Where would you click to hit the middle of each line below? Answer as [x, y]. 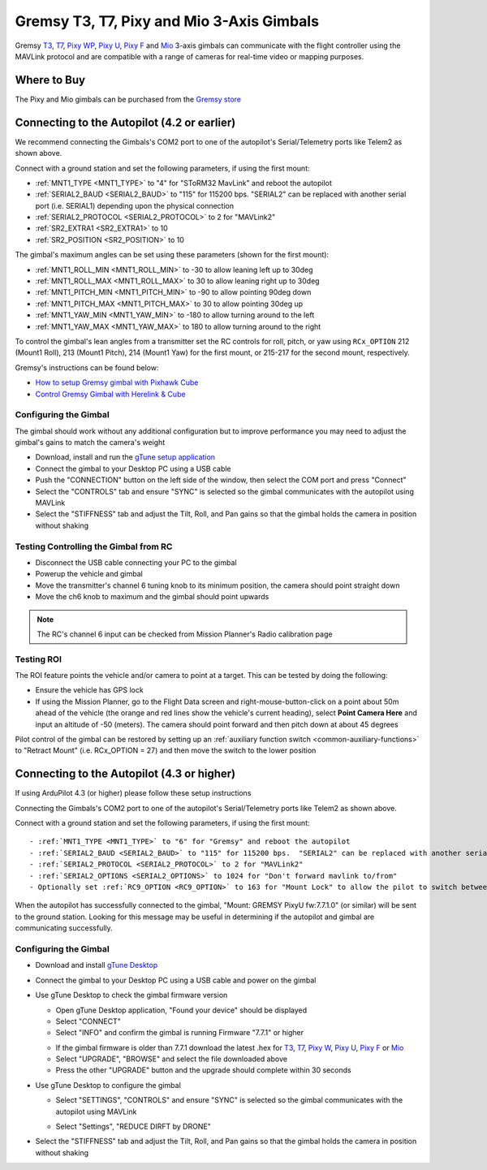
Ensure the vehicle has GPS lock [89, 690]
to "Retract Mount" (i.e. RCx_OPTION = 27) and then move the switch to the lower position [166, 750]
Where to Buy [50, 80]
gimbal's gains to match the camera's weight [90, 443]
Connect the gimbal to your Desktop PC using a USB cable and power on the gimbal [176, 980]
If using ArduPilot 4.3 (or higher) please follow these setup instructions [133, 793]
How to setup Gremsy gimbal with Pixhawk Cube [117, 382]
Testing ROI [39, 659]
